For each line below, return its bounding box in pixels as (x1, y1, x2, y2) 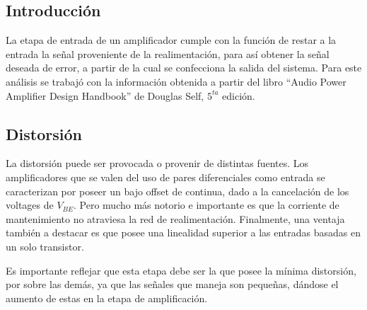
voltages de (6, 197, 54, 212)
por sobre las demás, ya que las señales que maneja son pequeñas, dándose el (6, 277, 339, 292)
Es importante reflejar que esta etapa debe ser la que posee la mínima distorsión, (6, 263, 356, 277)
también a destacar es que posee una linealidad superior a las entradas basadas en (6, 225, 361, 240)
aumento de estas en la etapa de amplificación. (6, 290, 208, 305)
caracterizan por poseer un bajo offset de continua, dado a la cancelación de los (6, 183, 349, 198)
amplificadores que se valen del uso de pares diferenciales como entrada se (6, 169, 325, 184)
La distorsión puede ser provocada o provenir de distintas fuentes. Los (6, 156, 309, 171)
